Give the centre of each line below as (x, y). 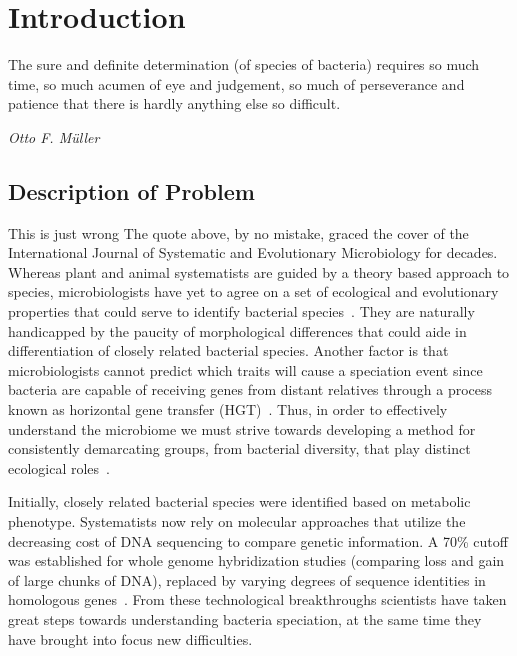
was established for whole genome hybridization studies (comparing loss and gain (256, 560)
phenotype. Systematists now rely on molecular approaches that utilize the (237, 521)
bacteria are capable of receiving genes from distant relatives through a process (250, 389)
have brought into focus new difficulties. (130, 638)
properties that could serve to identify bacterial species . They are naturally (241, 311)
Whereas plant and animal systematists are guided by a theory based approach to (259, 271)
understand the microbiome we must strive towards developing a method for (242, 428)
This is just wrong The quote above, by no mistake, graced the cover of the (238, 232)
